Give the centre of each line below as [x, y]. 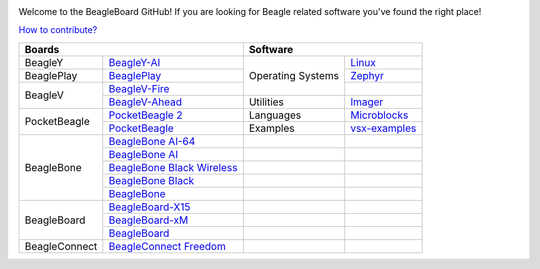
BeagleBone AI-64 [152, 141]
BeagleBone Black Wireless [173, 167]
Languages [275, 115]
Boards [42, 49]
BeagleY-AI [134, 62]
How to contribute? [58, 30]
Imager [367, 102]
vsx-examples [383, 128]
